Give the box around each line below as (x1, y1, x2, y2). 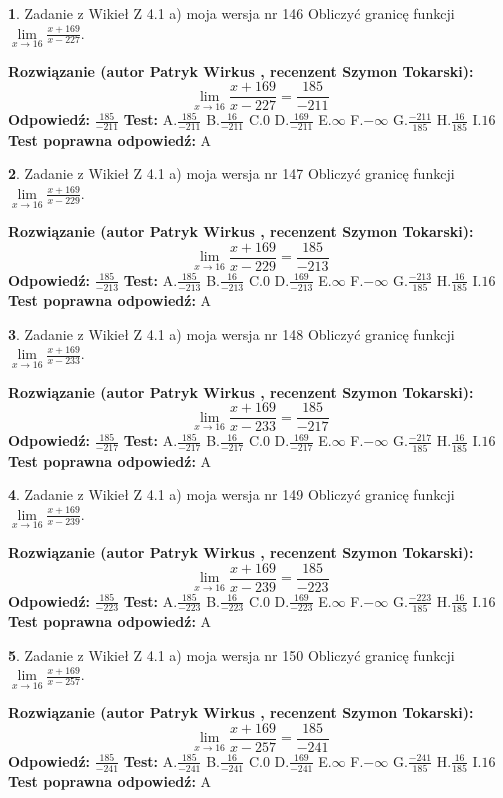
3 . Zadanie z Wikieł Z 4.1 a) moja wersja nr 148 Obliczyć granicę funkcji (8, 323, 455, 344)
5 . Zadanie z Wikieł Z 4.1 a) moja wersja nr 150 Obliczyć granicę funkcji (8, 644, 455, 665)
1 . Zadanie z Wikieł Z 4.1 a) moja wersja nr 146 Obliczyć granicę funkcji (8, 3, 455, 23)
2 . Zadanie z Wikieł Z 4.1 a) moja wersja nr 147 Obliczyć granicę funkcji (8, 163, 455, 184)
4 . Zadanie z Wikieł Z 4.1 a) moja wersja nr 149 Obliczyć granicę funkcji (8, 484, 455, 505)
